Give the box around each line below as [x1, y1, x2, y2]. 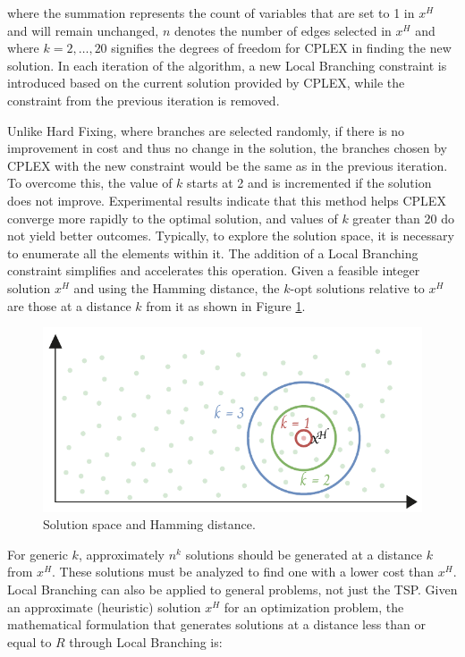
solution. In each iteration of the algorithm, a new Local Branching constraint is [7, 55, 447, 74]
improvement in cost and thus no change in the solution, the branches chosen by [7, 139, 447, 157]
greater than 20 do [352, 208, 454, 227]
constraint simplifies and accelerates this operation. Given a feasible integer [7, 261, 420, 280]
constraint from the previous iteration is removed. [7, 90, 280, 109]
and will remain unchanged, [7, 21, 159, 39]
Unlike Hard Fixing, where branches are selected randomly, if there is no [7, 121, 404, 139]
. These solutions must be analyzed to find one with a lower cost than [52, 562, 435, 581]
